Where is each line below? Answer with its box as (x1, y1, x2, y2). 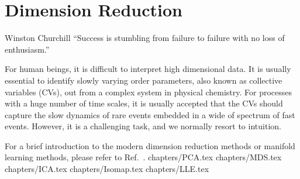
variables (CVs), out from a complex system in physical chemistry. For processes (5, 85, 292, 98)
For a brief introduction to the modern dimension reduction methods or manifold (5, 139, 295, 152)
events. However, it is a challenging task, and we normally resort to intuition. (5, 120, 281, 132)
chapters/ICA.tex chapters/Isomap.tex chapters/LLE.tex (5, 163, 209, 175)
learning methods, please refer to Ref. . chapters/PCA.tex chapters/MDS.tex (5, 151, 282, 163)
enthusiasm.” (5, 43, 50, 55)
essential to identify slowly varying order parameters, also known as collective (5, 74, 282, 86)
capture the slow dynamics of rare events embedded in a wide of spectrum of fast (5, 108, 295, 121)
